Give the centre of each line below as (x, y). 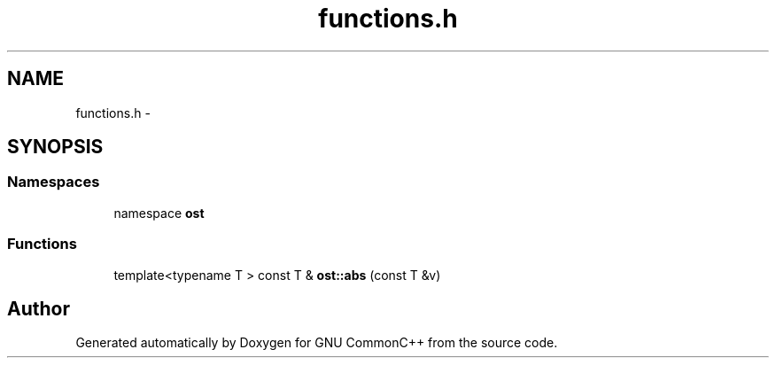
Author (39, 308)
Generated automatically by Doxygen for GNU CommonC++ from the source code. (317, 343)
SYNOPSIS (55, 147)
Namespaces (54, 182)
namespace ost (159, 213)
